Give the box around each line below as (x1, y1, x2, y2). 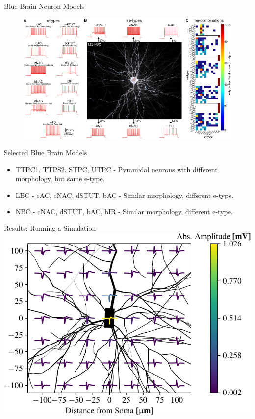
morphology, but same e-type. (15, 173, 105, 184)
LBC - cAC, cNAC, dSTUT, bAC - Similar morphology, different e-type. (15, 190, 234, 200)
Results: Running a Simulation (4, 222, 96, 233)
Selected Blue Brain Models (4, 147, 87, 157)
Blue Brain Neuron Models (4, 1, 85, 11)
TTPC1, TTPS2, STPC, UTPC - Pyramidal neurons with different (15, 164, 218, 174)
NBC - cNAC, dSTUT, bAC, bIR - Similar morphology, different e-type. (15, 206, 233, 217)
